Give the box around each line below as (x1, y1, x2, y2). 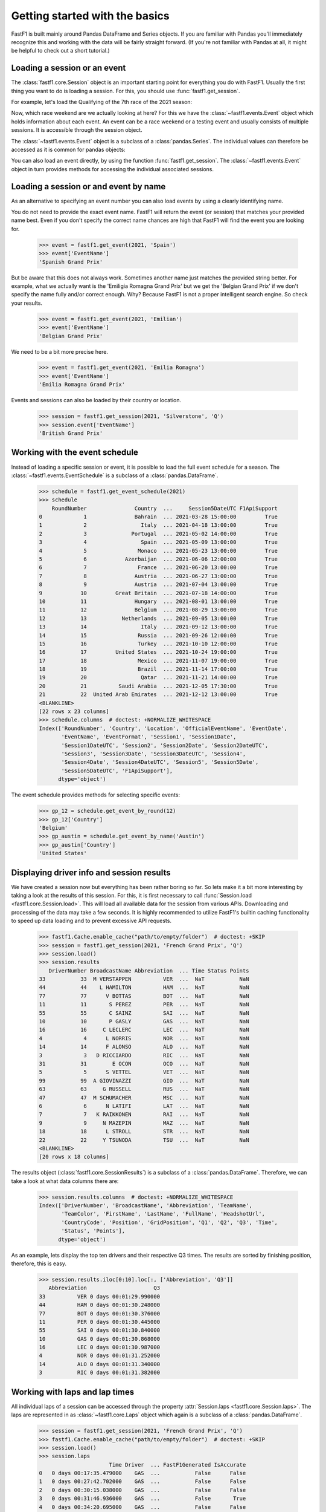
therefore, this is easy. (11, 1260, 66, 1267)
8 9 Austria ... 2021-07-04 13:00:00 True (39, 581, 278, 588)
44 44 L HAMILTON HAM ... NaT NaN (39, 984, 249, 991)
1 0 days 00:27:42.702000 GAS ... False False (39, 1478, 246, 1485)
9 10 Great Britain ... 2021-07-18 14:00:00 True (39, 590, 278, 596)
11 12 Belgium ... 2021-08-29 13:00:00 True (39, 607, 278, 613)
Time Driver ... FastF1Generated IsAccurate (109, 1461, 246, 1468)
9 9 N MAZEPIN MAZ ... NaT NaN (39, 1119, 249, 1126)
